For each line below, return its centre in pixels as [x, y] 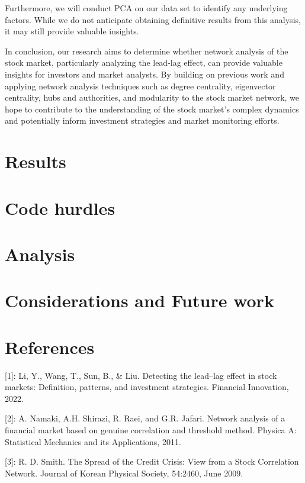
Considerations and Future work [139, 300]
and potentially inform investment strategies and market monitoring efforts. [142, 120]
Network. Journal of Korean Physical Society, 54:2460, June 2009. [124, 473]
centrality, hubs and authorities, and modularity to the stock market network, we [152, 97]
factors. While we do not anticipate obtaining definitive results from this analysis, [153, 19]
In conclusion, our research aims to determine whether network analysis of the [147, 51]
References [50, 347]
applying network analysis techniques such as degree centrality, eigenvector [140, 86]
